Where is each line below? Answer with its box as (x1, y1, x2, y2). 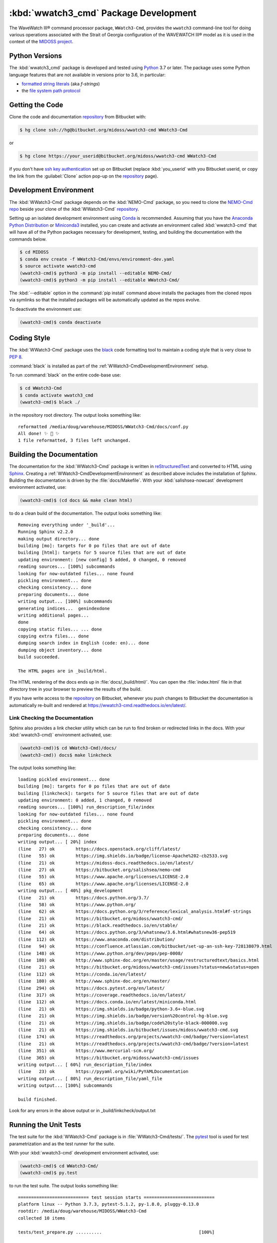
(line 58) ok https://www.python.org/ (18, 901, 136, 907)
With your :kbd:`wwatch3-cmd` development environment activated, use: (9, 1150, 159, 1155)
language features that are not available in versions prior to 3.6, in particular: (9, 72, 166, 78)
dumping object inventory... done (18, 647, 102, 653)
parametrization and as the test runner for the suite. (9, 1141, 115, 1147)
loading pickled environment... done (18, 776, 110, 782)
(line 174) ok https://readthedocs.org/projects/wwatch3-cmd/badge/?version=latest (18, 1034, 249, 1040)
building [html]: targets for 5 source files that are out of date (18, 550, 186, 555)
